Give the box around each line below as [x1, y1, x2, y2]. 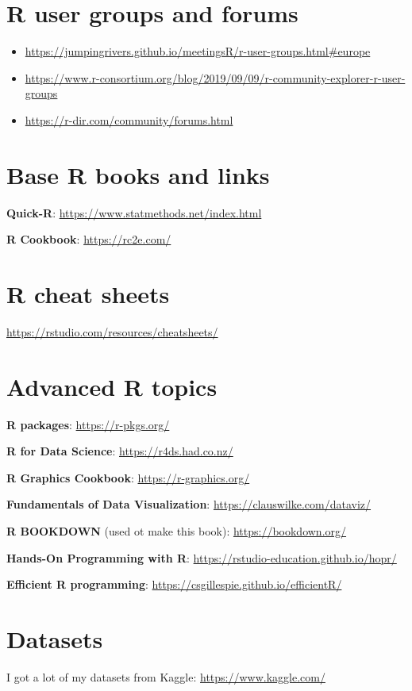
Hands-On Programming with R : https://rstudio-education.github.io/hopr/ [6, 549, 397, 566]
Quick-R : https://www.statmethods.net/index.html [6, 204, 262, 221]
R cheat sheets [6, 278, 170, 309]
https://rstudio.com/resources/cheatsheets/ [6, 323, 218, 340]
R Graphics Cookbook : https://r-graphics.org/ [6, 469, 250, 486]
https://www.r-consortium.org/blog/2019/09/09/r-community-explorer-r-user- [25, 69, 406, 86]
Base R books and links [6, 158, 270, 190]
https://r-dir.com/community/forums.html [25, 111, 233, 128]
